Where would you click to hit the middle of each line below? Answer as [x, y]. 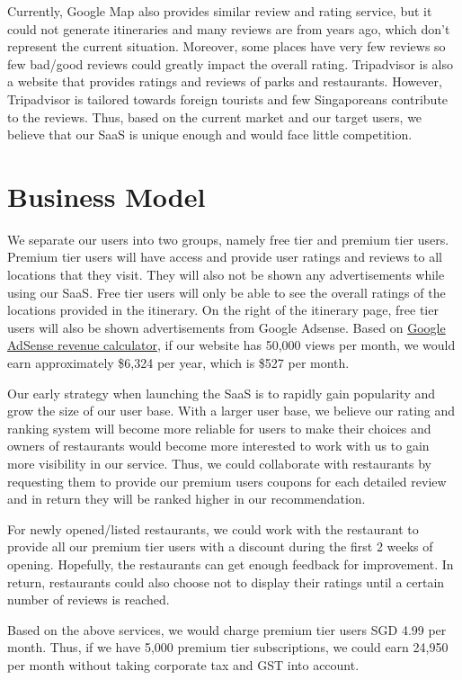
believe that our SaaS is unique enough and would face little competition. [210, 134]
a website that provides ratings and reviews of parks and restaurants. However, [225, 81]
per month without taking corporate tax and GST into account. [183, 664]
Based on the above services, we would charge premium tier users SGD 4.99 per [227, 629]
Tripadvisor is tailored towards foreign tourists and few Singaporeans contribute [228, 98]
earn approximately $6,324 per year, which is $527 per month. [178, 363]
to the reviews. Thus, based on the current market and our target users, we [215, 116]
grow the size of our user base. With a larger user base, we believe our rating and [231, 411]
